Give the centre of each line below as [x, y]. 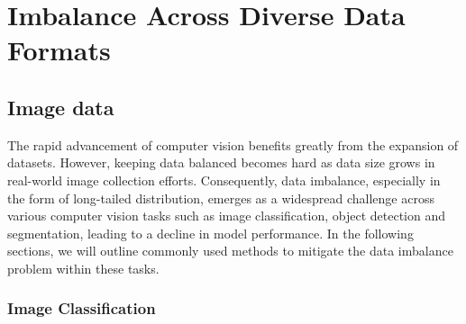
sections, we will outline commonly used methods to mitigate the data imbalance [230, 251]
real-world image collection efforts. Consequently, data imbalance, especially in [224, 180]
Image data [61, 107]
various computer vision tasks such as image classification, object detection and [226, 216]
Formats [59, 50]
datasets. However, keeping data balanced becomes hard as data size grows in [221, 162]
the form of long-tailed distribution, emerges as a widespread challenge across [221, 198]
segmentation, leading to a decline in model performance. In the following [210, 233]
